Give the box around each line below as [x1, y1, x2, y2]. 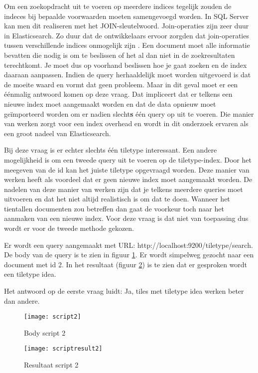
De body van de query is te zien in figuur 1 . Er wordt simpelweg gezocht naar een [4, 249, 254, 260]
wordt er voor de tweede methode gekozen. [4, 223, 134, 233]
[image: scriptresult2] [24, 345, 103, 353]
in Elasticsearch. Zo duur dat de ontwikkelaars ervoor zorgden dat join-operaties [4, 30, 249, 40]
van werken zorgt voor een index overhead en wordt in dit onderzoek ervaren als [4, 118, 249, 129]
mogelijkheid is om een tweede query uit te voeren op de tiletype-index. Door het [4, 154, 252, 165]
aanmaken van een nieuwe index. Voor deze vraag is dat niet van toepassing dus [4, 213, 249, 223]
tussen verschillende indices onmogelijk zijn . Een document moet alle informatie [4, 40, 250, 50]
